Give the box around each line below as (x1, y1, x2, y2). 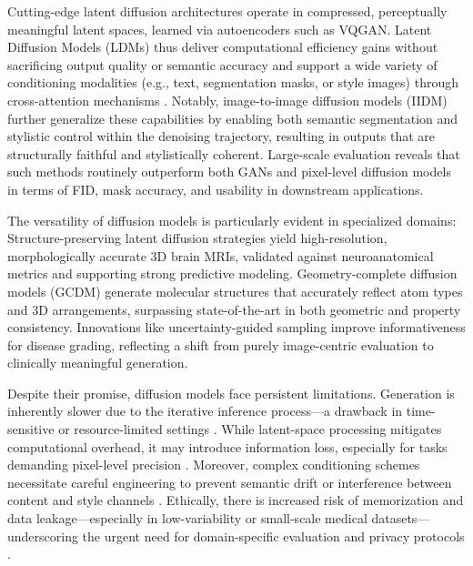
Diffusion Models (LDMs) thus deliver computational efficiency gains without (7, 37, 438, 56)
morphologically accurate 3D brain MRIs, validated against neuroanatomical (7, 246, 434, 265)
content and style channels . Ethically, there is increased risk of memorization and (7, 490, 464, 510)
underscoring (7, 526, 78, 545)
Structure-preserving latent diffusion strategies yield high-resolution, (7, 228, 387, 248)
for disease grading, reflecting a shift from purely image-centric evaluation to (7, 335, 434, 354)
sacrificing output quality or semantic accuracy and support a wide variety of (7, 55, 438, 74)
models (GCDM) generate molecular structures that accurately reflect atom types (7, 281, 463, 300)
